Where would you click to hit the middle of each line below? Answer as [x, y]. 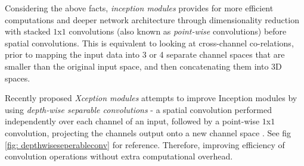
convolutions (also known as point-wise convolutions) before [178, 31]
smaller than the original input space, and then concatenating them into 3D [143, 66]
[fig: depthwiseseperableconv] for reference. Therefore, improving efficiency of [145, 144]
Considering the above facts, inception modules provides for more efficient [139, 8]
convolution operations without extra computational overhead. [119, 156]
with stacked [28, 31]
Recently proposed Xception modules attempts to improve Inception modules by [151, 98]
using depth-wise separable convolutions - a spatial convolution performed [138, 109]
